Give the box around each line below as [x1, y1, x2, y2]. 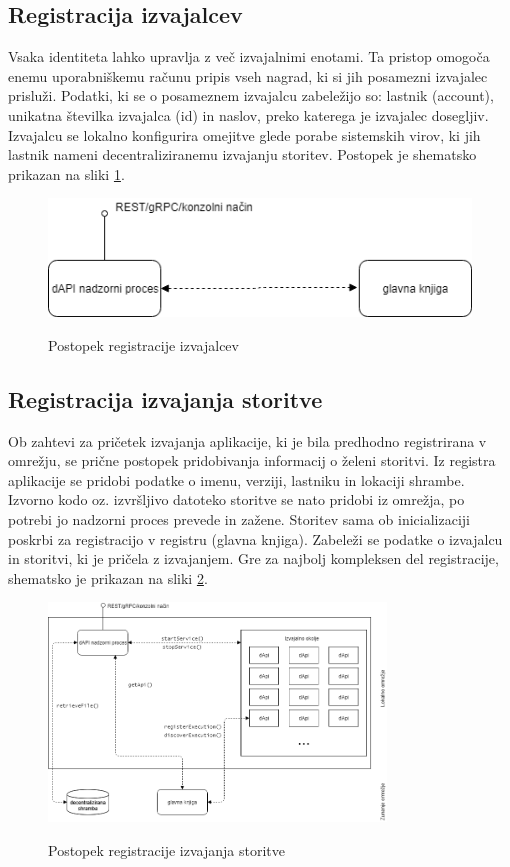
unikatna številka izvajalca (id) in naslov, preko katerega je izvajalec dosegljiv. [8, 104, 489, 125]
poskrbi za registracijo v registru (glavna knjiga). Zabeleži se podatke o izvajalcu [8, 528, 503, 549]
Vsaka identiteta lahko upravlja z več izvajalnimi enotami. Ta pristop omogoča [8, 46, 490, 67]
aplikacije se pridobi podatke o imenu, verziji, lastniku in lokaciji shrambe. [8, 469, 465, 490]
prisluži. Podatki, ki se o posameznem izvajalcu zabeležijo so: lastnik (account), [8, 85, 494, 106]
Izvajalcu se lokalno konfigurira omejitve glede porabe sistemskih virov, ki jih [8, 124, 481, 145]
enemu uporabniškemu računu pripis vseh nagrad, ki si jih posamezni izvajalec [8, 65, 488, 86]
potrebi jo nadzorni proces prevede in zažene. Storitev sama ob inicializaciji [8, 508, 470, 529]
